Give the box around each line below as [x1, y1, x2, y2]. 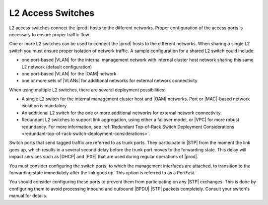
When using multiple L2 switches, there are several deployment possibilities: [9, 87, 166, 93]
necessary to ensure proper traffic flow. [9, 31, 90, 37]
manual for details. [9, 193, 47, 199]
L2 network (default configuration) [21, 64, 92, 69]
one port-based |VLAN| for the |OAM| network [21, 70, 117, 76]
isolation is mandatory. [21, 103, 68, 109]
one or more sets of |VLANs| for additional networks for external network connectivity [21, 77, 198, 84]
